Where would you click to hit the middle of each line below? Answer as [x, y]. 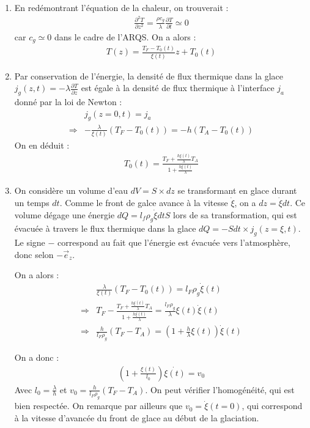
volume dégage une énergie [65, 214]
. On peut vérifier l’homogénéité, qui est [220, 389]
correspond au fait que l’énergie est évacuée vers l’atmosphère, [174, 242]
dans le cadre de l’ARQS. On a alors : [125, 36]
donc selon [34, 254]
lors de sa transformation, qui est [235, 214]
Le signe [30, 242]
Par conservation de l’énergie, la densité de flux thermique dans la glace [149, 76]
